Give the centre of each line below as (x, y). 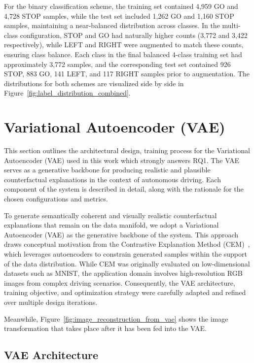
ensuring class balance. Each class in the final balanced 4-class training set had (123, 54)
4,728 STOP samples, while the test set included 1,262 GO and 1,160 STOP (119, 16)
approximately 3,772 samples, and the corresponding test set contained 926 (117, 64)
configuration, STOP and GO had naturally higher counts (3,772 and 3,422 (134, 35)
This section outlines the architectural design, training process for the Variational (127, 150)
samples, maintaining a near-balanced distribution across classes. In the (112, 25)
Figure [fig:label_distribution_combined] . (67, 93)
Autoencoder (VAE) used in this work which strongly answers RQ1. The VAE (122, 160)
